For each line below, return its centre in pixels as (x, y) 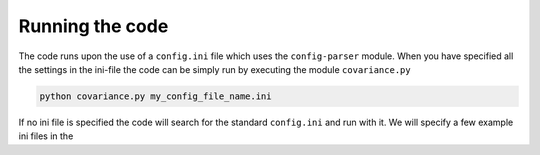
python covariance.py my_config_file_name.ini (155, 96)
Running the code (93, 26)
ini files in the (46, 136)
